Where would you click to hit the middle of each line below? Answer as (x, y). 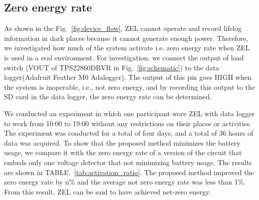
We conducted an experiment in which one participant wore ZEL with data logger (129, 113)
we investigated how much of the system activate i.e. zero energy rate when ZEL (127, 48)
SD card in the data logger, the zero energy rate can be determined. (108, 97)
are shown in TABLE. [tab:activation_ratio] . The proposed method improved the (129, 172)
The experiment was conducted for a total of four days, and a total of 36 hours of (129, 133)
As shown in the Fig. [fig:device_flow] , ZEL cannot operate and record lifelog (123, 28)
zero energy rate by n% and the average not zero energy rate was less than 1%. (125, 182)
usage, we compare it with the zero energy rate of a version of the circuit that (123, 152)
